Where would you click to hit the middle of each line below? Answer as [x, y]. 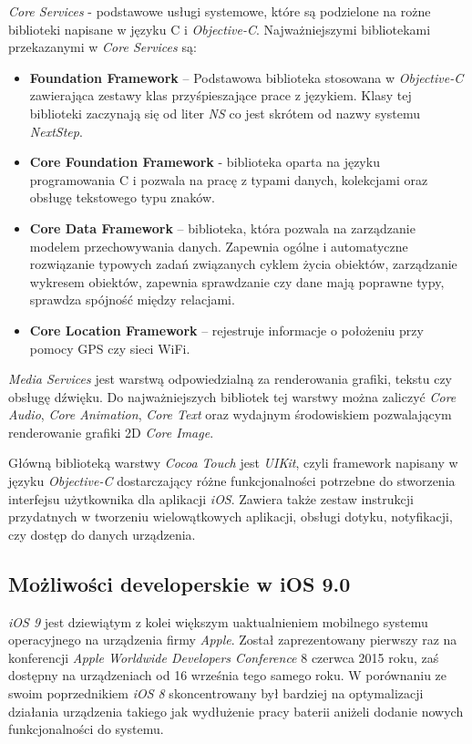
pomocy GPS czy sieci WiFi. [110, 348]
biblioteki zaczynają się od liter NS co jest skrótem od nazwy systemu [225, 113]
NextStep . [56, 131]
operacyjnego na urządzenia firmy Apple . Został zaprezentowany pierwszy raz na [233, 640]
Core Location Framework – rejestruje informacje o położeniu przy [226, 330]
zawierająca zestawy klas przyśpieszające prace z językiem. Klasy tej [221, 95]
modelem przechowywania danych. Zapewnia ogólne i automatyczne [219, 246]
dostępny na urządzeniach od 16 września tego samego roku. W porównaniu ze [228, 675]
